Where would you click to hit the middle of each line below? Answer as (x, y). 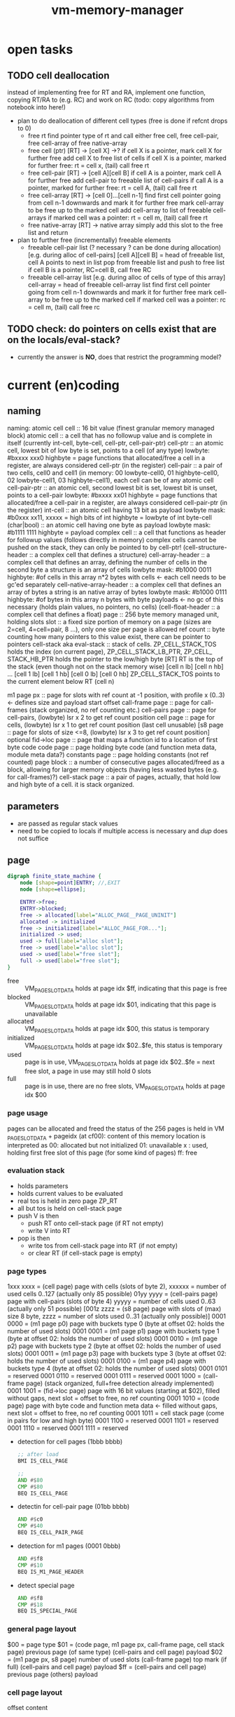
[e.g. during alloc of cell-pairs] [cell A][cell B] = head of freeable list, (126, 255)
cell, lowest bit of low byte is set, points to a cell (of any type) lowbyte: (108, 450)
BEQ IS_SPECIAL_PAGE (47, 1611)
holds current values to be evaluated (70, 1193)
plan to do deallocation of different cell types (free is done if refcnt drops (122, 121)
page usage (28, 1113)
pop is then (34, 1238)
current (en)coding (64, 385)
